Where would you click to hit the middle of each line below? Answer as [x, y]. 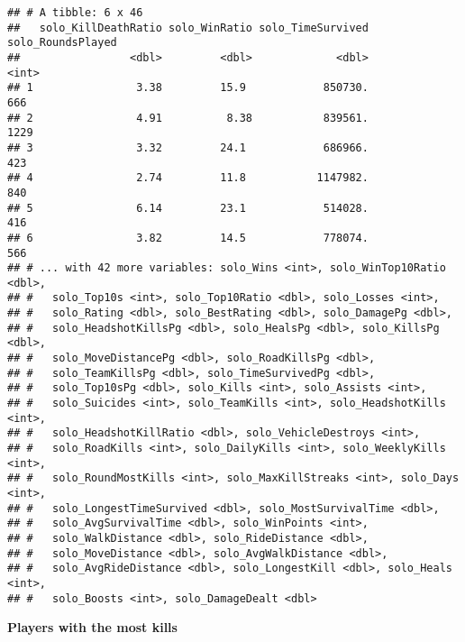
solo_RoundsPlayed [62, 43]
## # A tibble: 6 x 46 [75, 13]
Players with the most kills [92, 627]
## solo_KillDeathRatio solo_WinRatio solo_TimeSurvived [188, 28]
